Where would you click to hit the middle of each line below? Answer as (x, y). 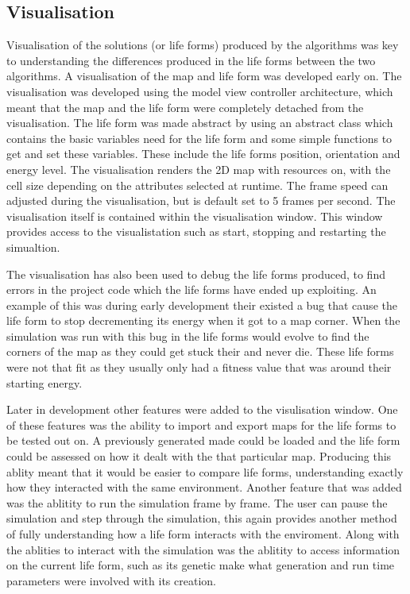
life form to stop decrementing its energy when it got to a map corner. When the (203, 320)
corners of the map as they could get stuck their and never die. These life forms (200, 351)
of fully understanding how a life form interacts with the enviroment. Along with (203, 534)
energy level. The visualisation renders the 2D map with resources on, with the (199, 169)
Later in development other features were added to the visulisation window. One (202, 409)
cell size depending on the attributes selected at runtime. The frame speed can (197, 185)
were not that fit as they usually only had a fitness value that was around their (199, 367)
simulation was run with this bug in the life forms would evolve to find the (188, 336)
